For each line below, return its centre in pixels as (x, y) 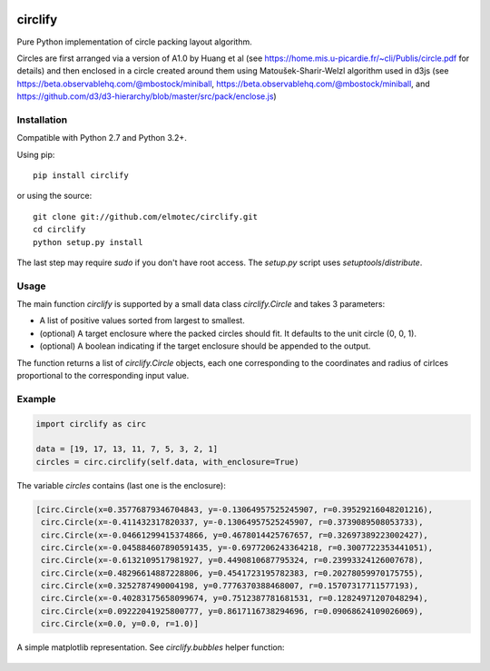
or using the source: (54, 196)
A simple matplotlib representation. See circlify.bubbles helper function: (151, 647)
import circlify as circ (91, 424)
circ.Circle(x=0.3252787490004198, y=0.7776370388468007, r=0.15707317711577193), (230, 586)
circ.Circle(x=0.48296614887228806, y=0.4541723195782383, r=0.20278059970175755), (232, 573)
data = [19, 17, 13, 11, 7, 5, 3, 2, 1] (127, 449)
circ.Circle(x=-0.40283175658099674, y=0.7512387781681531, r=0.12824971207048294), (235, 598)
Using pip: (36, 154)
